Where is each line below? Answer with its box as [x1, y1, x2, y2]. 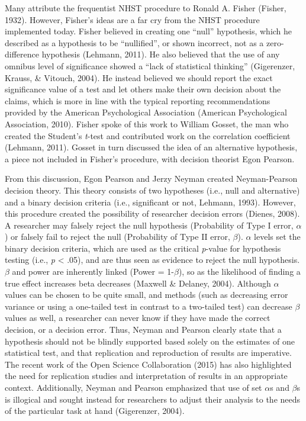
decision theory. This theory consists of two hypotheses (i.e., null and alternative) [5, 184, 300, 196]
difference [5, 48, 39, 60]
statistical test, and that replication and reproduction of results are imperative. [5, 346, 292, 359]
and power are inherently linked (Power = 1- [12, 265, 174, 278]
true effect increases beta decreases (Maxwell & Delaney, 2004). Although [5, 277, 271, 289]
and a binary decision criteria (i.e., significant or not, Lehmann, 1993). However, [5, 195, 296, 208]
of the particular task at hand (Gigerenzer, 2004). [5, 404, 185, 417]
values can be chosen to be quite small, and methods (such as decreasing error [5, 288, 288, 301]
